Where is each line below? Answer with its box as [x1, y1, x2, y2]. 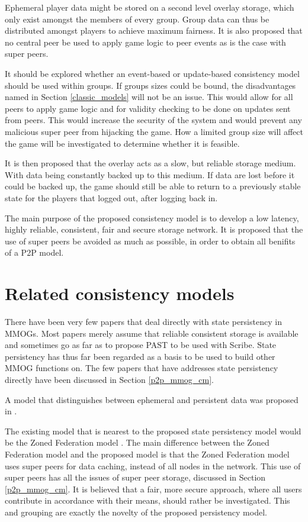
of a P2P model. [5, 246, 64, 259]
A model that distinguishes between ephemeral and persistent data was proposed [5, 393, 299, 405]
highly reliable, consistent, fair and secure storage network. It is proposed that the [5, 223, 303, 236]
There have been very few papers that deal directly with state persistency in [5, 315, 282, 327]
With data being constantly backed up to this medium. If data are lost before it [5, 168, 295, 181]
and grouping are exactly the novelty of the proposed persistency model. [5, 505, 267, 518]
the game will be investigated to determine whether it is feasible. [5, 137, 240, 149]
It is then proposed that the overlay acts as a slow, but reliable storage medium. [5, 157, 296, 169]
